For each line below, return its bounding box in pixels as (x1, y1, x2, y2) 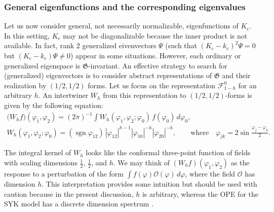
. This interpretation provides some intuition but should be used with (42, 179, 257, 189)
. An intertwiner (38, 90, 89, 100)
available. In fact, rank (4, 40, 74, 51)
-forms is (225, 90, 252, 100)
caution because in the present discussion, (4, 188, 134, 199)
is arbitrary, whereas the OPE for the (142, 188, 258, 199)
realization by (4, 80, 47, 90)
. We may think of (113, 157, 170, 168)
